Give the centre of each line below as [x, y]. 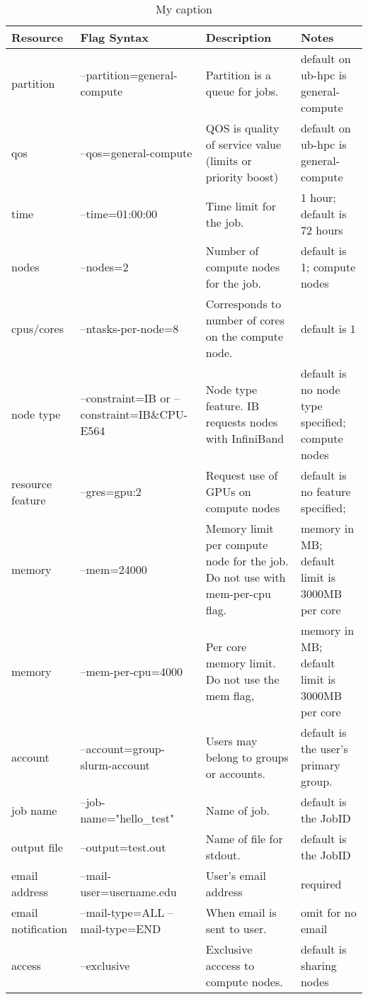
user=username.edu [128, 892]
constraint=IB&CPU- [134, 414]
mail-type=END [121, 929]
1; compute [328, 267]
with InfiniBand [245, 438]
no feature [326, 491]
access [26, 965]
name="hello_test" [127, 818]
